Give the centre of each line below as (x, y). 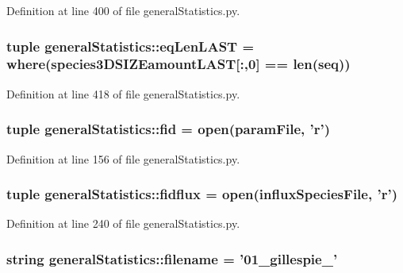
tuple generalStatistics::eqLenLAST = (130, 46)
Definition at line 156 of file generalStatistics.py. (123, 158)
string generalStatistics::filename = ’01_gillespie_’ (172, 258)
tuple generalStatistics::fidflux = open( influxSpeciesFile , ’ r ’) (202, 194)
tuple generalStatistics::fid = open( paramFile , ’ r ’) (169, 129)
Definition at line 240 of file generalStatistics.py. (123, 223)
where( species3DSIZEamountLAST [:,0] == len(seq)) (178, 64)
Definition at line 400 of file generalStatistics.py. (123, 10)
